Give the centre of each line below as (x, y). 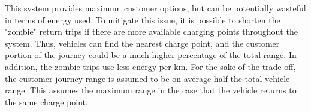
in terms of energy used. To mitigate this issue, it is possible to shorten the (143, 19)
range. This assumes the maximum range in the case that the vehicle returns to (151, 90)
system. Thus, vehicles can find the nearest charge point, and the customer (142, 43)
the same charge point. (46, 102)
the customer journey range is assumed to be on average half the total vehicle (147, 78)
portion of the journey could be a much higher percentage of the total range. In (151, 55)
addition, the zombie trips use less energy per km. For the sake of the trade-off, (150, 66)
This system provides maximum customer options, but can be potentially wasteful (155, 8)
